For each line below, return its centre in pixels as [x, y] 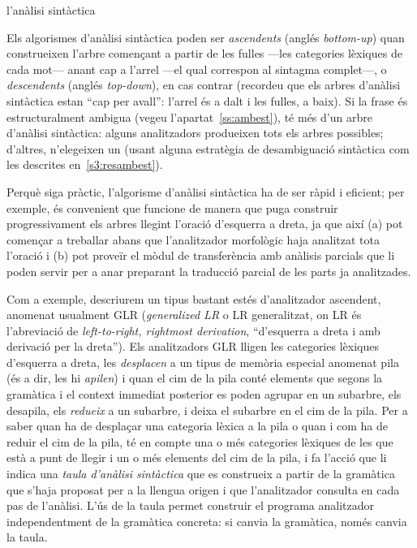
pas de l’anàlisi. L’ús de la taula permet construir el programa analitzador [191, 505]
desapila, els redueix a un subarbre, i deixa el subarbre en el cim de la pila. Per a [207, 410]
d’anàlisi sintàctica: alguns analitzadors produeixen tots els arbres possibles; [195, 133]
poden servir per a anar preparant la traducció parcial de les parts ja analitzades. [209, 271]
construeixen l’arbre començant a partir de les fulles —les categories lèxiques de [204, 53]
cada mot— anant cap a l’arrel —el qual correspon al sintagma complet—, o [197, 69]
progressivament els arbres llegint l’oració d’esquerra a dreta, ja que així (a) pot [205, 224]
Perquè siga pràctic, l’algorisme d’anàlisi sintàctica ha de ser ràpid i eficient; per [206, 191]
